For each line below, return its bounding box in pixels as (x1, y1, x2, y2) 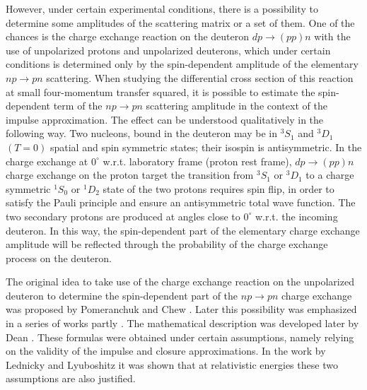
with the (314, 29, 351, 44)
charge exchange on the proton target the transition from (6, 167, 254, 182)
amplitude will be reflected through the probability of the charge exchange (6, 237, 328, 252)
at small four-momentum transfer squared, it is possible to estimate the (6, 84, 315, 99)
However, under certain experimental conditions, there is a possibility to (6, 1, 318, 16)
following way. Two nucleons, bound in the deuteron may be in (6, 126, 277, 141)
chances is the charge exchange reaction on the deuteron (6, 29, 250, 44)
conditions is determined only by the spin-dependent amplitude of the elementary (6, 57, 359, 71)
